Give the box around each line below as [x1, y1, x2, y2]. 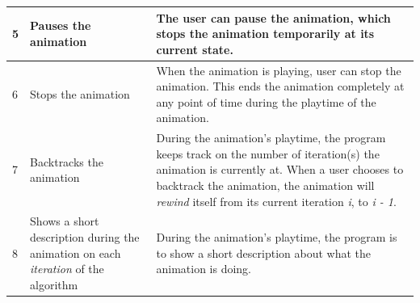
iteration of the [30, 260, 104, 277]
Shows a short [30, 213, 99, 229]
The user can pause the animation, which [156, 9, 391, 26]
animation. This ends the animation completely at [156, 78, 405, 95]
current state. [156, 40, 233, 57]
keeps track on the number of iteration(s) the [156, 145, 380, 162]
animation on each [30, 244, 121, 261]
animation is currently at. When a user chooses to [156, 161, 404, 178]
